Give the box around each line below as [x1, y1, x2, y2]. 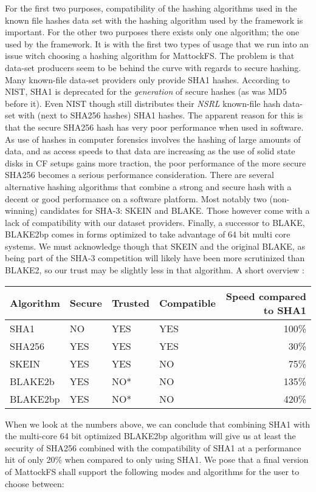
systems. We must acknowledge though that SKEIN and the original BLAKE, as [5, 239, 305, 252]
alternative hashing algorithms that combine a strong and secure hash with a [5, 180, 292, 193]
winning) [5, 204, 38, 217]
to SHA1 [263, 302, 306, 317]
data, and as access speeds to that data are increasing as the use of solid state [5, 145, 295, 157]
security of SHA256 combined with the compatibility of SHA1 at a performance [5, 441, 301, 454]
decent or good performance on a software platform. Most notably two [5, 192, 267, 205]
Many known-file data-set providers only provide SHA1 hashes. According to [5, 73, 290, 86]
